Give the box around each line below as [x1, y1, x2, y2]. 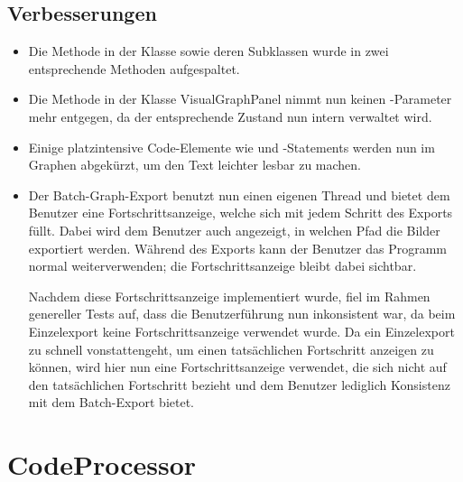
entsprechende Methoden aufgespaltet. [28, 59, 240, 78]
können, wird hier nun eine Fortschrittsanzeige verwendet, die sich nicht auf [28, 357, 447, 376]
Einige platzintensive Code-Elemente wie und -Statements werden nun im [28, 137, 435, 156]
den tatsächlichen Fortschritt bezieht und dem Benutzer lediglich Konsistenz [28, 375, 450, 394]
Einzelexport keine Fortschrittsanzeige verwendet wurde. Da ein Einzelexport [28, 321, 455, 340]
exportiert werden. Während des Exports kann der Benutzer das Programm [28, 238, 447, 257]
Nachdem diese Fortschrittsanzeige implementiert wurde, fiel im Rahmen [28, 286, 431, 305]
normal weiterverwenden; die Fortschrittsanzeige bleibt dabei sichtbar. [28, 256, 417, 275]
